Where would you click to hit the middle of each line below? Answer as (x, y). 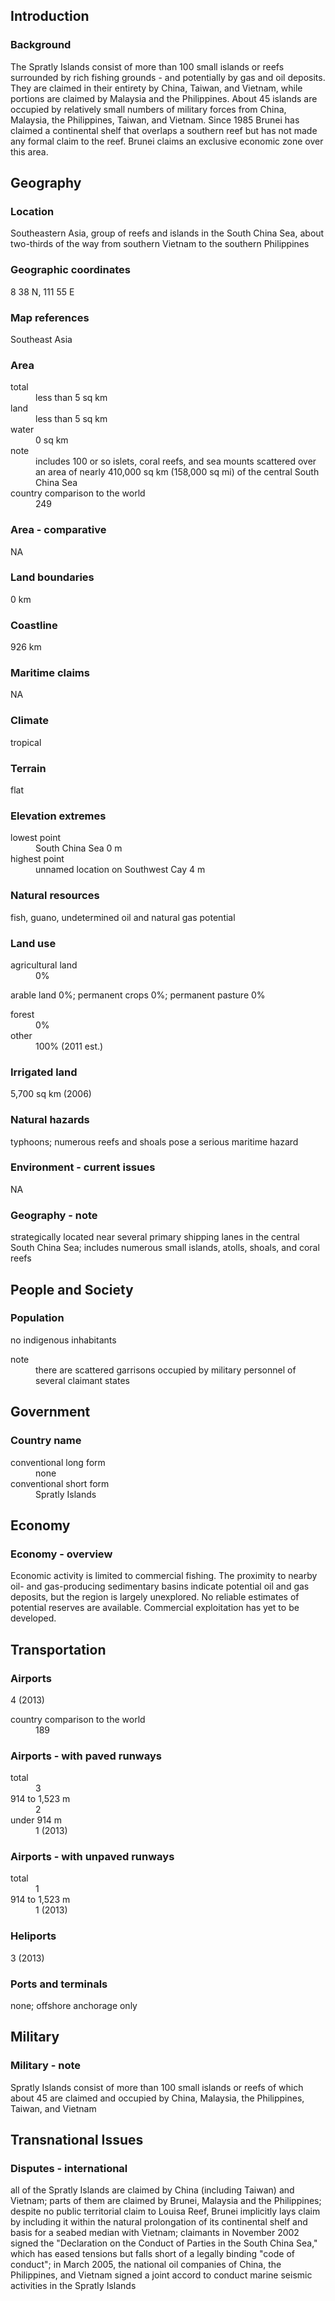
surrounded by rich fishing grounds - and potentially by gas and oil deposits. (168, 77)
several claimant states (82, 1380)
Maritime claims (50, 673)
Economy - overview (61, 1554)
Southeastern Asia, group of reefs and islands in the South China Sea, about (167, 233)
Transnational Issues (77, 2140)
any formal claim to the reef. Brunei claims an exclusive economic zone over (167, 141)
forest (22, 1014)
